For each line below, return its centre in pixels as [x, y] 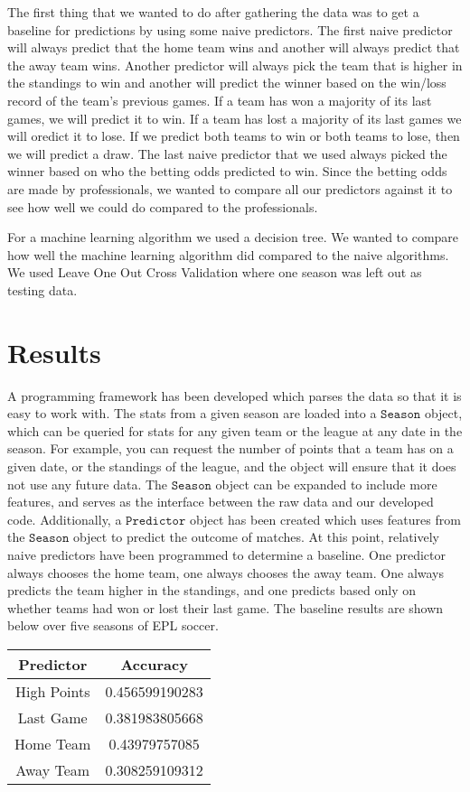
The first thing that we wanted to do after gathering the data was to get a [213, 12]
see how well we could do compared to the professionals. [163, 206]
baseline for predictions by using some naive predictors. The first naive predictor [230, 29]
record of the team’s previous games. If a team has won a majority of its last [220, 100]
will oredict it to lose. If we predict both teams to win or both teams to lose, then [234, 136]
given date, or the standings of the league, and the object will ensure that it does [232, 466]
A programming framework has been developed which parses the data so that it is [235, 395]
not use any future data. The [88, 484]
